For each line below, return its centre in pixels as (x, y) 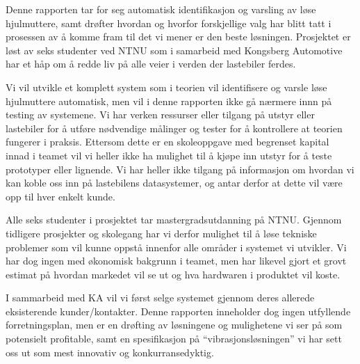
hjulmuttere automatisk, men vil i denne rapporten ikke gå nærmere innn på (169, 101)
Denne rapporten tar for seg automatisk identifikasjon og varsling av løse (161, 9)
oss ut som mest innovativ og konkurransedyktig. (110, 352)
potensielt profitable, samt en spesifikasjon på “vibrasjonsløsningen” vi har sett (174, 339)
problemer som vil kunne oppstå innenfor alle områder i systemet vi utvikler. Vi (176, 247)
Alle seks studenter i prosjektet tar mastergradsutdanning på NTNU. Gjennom (174, 220)
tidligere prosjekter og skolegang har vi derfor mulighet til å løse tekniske (161, 233)
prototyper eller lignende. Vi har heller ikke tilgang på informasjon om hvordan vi (180, 169)
